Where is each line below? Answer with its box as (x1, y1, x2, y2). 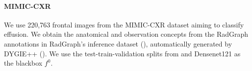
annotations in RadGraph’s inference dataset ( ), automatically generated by (4, 38, 232, 48)
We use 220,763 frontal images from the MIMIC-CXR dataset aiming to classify (4, 19, 244, 29)
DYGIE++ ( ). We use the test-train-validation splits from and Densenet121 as (4, 48, 241, 58)
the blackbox (4, 58, 43, 68)
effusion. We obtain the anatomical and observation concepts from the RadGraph (4, 29, 249, 39)
